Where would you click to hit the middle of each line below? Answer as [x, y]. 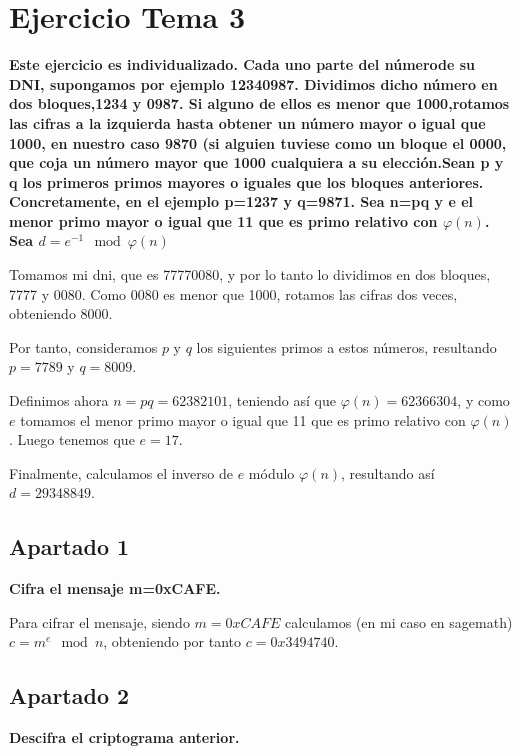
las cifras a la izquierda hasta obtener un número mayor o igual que [247, 122]
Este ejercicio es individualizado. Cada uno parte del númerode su [242, 64]
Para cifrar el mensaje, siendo [99, 621]
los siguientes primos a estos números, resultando [346, 346]
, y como [483, 400]
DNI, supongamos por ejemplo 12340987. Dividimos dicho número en [253, 83]
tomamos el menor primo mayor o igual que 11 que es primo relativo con [243, 419]
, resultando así [388, 472]
